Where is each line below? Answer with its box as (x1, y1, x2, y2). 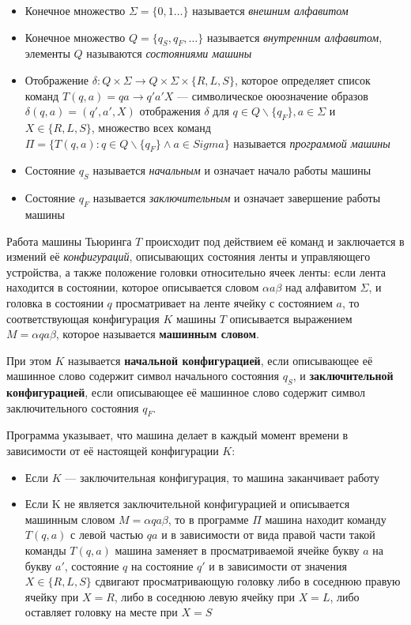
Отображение (25, 71, 89, 88)
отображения (139, 103, 201, 119)
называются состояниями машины (86, 45, 252, 62)
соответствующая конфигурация (6, 310, 160, 326)
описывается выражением (229, 310, 353, 326)
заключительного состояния (6, 399, 139, 416)
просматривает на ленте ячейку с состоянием (115, 294, 333, 311)
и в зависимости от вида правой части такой (161, 526, 375, 543)
